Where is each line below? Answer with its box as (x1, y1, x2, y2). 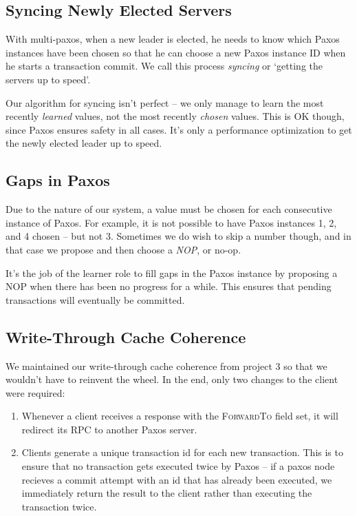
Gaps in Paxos (6, 169, 110, 191)
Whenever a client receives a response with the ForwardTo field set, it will (21, 409, 338, 423)
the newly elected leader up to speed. (6, 136, 162, 150)
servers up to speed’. (6, 72, 91, 86)
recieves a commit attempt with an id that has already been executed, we (21, 472, 332, 486)
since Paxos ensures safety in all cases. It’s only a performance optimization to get (6, 122, 352, 136)
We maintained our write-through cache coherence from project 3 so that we (6, 358, 327, 373)
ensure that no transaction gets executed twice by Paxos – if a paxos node (21, 459, 335, 473)
